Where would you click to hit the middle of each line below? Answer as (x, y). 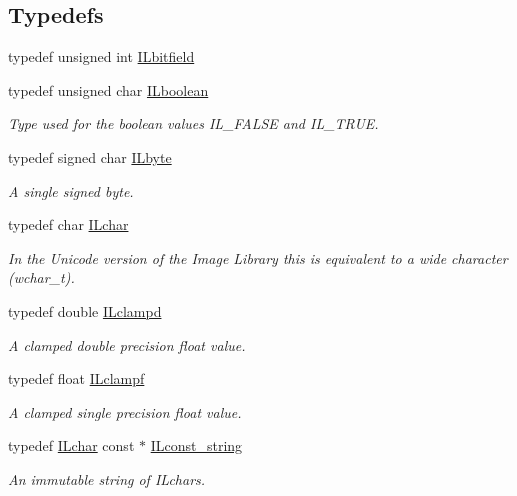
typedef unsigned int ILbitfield (101, 56)
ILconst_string (196, 445)
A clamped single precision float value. (125, 411)
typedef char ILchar (68, 224)
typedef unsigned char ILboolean (108, 89)
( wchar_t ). (41, 277)
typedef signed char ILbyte (90, 156)
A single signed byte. (71, 190)
